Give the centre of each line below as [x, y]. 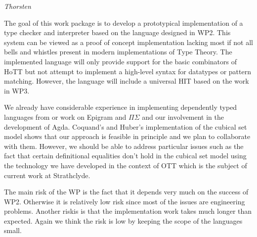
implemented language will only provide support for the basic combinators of [120, 61]
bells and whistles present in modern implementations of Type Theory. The [118, 52]
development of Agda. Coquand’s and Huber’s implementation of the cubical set [126, 126]
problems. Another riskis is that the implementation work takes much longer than [128, 211]
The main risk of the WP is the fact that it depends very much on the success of [126, 192]
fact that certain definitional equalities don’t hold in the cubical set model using [125, 156]
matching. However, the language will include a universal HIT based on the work [127, 81]
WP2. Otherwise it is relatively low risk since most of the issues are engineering [125, 201]
